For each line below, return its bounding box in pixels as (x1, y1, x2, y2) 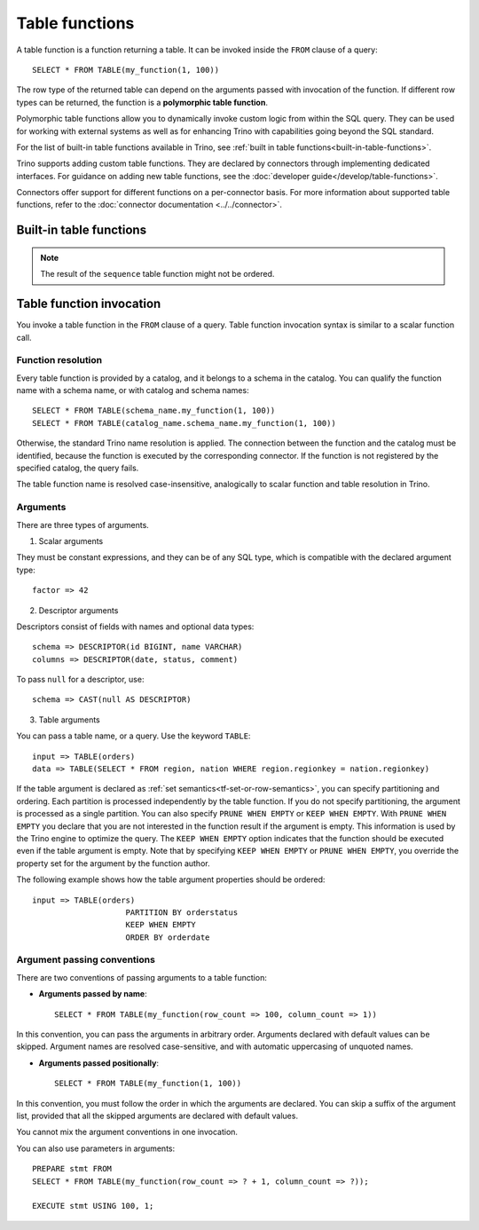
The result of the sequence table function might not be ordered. (40, 269, 275, 280)
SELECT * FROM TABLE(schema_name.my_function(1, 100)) (32, 406, 276, 416)
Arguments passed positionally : (38, 1057, 160, 1068)
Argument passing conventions (16, 954, 155, 966)
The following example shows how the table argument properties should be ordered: (16, 874, 326, 885)
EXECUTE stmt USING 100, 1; (32, 1201, 154, 1211)
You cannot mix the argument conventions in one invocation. (16, 1127, 239, 1138)
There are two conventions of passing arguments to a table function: (16, 972, 268, 982)
